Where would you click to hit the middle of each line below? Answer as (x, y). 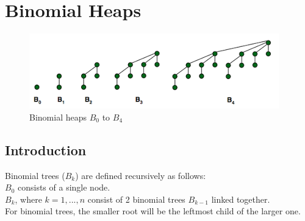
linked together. (241, 199)
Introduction (46, 149)
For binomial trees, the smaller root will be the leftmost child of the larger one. (153, 211)
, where (28, 199)
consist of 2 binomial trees (136, 199)
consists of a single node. (64, 187)
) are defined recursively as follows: (141, 175)
